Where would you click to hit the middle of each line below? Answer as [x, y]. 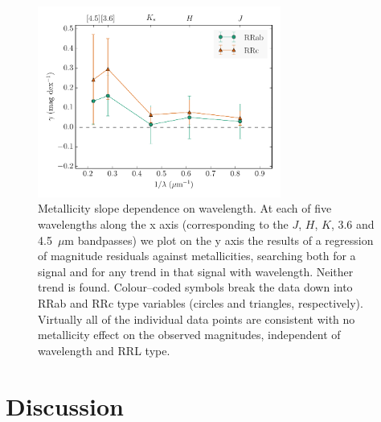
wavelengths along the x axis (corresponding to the [163, 224]
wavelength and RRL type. [104, 350]
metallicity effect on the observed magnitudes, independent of [189, 335]
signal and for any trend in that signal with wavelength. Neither [196, 271]
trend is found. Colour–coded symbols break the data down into [195, 287]
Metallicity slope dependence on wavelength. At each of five [185, 208]
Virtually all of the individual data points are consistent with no [197, 319]
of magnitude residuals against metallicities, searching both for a [197, 256]
